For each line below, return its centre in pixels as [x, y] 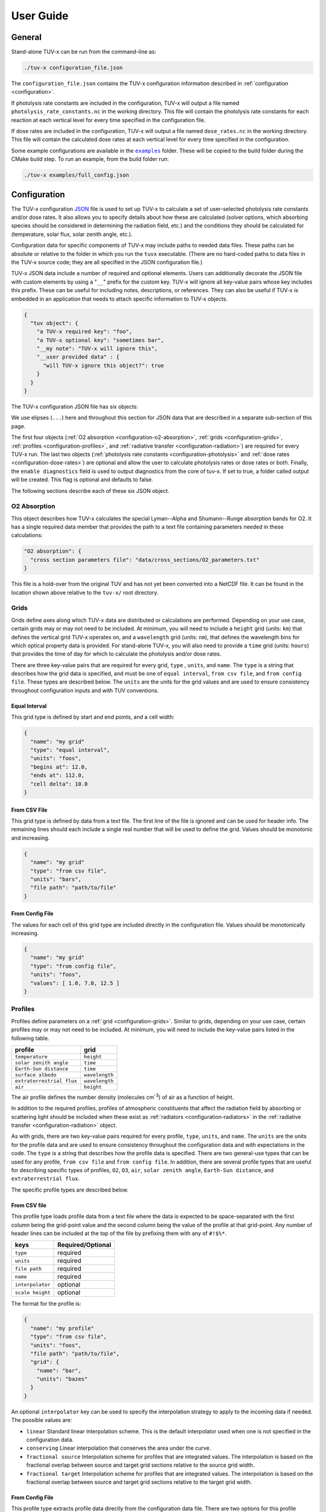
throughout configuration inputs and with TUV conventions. [85, 690]
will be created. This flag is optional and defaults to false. [82, 480]
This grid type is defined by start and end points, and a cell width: [93, 717]
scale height [33, 1292]
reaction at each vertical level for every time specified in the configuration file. [108, 120]
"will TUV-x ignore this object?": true [104, 365]
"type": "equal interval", [70, 750]
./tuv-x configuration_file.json [73, 68]
